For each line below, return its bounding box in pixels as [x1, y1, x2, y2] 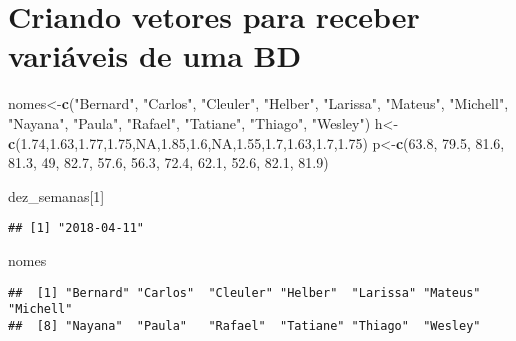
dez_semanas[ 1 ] [8, 185, 105, 206]
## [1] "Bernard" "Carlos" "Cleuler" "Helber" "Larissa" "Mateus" [8, 285, 481, 300]
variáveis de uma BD [8, 35, 302, 76]
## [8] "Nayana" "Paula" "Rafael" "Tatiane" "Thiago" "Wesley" [8, 318, 481, 333]
